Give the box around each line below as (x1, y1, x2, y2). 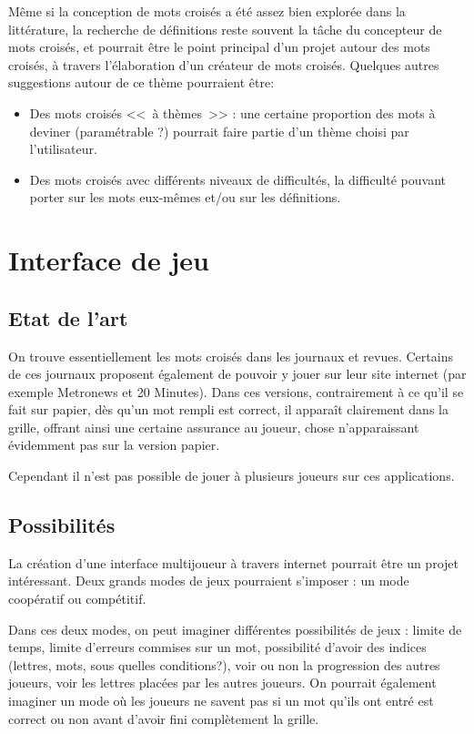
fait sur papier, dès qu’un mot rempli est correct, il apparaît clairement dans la (8, 400, 449, 419)
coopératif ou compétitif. (8, 589, 146, 608)
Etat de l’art (8, 303, 128, 331)
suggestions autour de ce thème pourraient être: (8, 73, 275, 92)
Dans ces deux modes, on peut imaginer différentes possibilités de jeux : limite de (8, 619, 462, 638)
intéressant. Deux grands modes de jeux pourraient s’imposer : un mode (8, 571, 409, 590)
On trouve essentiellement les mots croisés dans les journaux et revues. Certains (8, 346, 453, 365)
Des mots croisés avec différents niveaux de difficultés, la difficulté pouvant (29, 169, 447, 189)
